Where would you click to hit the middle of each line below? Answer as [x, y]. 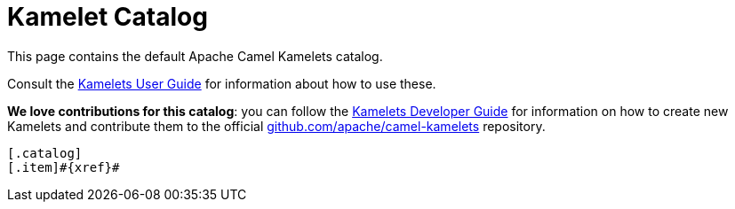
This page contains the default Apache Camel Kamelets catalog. [195, 56]
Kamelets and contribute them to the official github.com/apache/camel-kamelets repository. [276, 126]
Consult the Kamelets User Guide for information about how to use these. [222, 83]
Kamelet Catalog [108, 17]
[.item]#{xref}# [64, 167]
